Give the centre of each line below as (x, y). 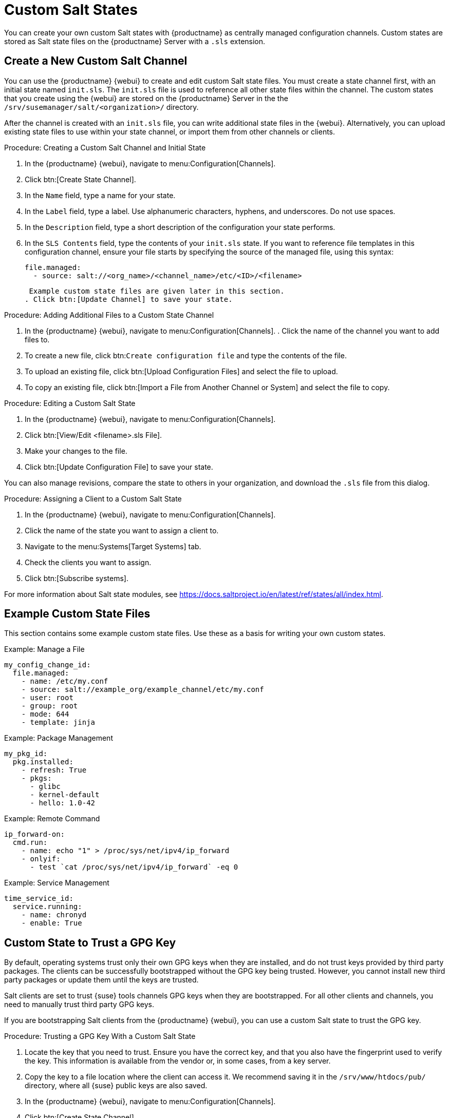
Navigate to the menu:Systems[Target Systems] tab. (113, 546)
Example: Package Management (59, 738)
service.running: (47, 907)
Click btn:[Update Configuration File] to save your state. (119, 467)
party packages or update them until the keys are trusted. (101, 980)
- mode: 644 (45, 714)
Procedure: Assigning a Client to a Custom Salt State (93, 498)
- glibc (45, 787)
